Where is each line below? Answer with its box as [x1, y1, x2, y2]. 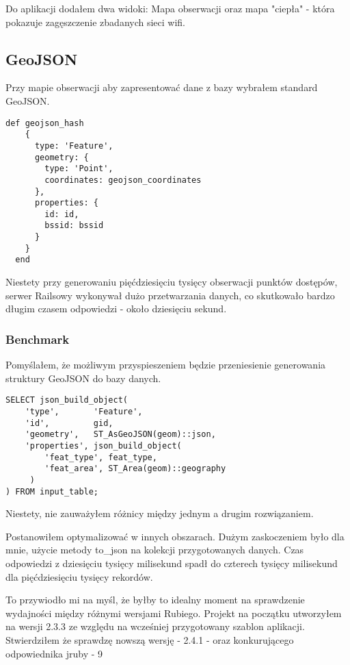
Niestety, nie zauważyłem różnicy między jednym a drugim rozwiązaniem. [5, 506, 314, 520]
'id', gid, [25, 418, 113, 428]
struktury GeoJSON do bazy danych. [5, 371, 161, 385]
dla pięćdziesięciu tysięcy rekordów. [5, 569, 153, 584]
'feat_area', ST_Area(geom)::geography [44, 464, 226, 474]
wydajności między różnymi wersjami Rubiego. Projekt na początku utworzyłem [5, 605, 342, 620]
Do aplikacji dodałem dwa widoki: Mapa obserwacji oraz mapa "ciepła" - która [5, 1, 335, 15]
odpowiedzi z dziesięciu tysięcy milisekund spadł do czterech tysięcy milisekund [5, 555, 338, 570]
